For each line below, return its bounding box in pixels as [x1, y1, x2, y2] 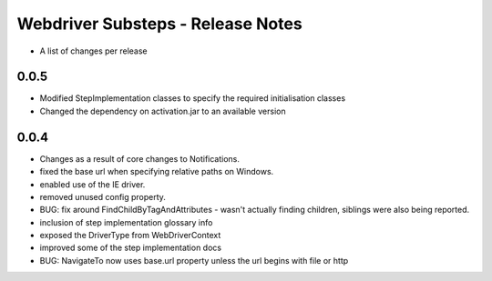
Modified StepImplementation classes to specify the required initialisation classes [39, 93, 346, 104]
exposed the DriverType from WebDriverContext [39, 230, 221, 241]
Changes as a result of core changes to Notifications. [39, 153, 241, 164]
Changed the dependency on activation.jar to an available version [39, 105, 286, 116]
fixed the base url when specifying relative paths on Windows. [39, 166, 274, 177]
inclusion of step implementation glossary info [39, 216, 213, 227]
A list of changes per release [39, 45, 148, 56]
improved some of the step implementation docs [39, 242, 222, 254]
